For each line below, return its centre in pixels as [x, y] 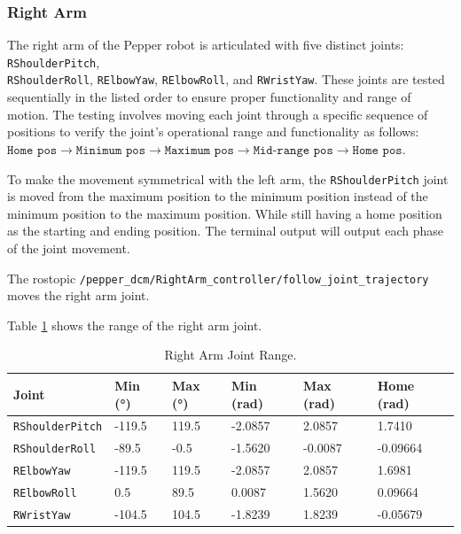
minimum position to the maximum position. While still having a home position [225, 213]
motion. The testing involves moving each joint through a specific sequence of [218, 114]
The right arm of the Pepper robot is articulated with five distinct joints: [206, 45]
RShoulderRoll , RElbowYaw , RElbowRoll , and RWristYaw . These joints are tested [226, 79]
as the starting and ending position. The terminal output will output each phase [225, 231]
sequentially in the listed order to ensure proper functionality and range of [209, 97]
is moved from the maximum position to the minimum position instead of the [218, 196]
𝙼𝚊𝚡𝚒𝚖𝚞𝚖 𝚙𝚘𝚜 [199, 150]
